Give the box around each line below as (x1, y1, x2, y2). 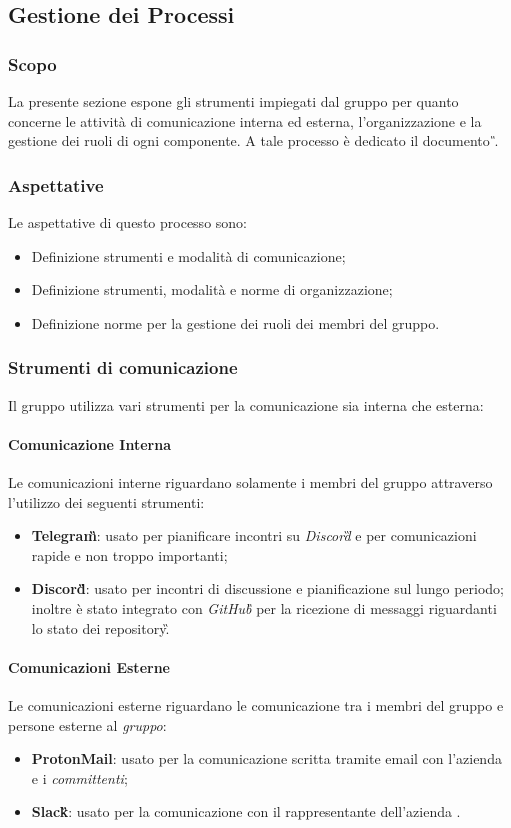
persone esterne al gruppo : (8, 714, 167, 735)
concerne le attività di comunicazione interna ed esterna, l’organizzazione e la (8, 110, 482, 131)
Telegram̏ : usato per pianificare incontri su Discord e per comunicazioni (31, 525, 477, 546)
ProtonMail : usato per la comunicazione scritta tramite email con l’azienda (31, 748, 502, 769)
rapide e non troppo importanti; (31, 544, 228, 565)
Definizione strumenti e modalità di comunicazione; (31, 245, 346, 266)
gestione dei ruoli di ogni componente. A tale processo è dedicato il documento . (8, 130, 499, 151)
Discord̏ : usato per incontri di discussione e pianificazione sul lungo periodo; (31, 578, 504, 599)
